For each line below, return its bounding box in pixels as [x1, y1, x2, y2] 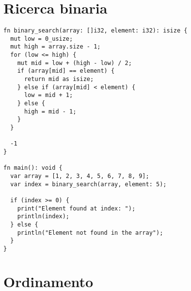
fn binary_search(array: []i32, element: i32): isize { [3, 27, 188, 34]
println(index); [17, 213, 70, 220]
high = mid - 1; [24, 108, 77, 115]
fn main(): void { [3, 164, 63, 172]
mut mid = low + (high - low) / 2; [17, 59, 132, 66]
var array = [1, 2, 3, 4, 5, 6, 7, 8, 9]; [10, 172, 149, 179]
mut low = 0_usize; [10, 35, 73, 42]
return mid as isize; [24, 76, 94, 83]
